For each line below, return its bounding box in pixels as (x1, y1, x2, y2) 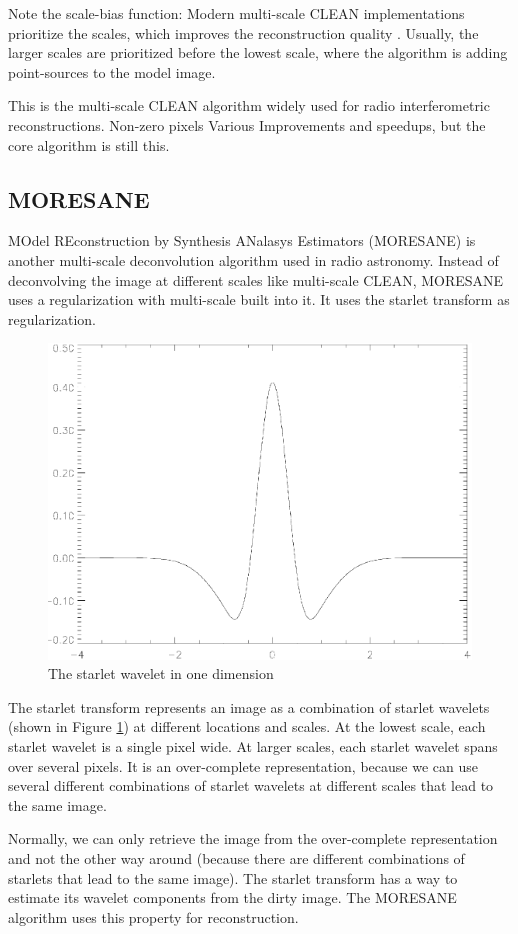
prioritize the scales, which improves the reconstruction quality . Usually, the (8, 22, 479, 43)
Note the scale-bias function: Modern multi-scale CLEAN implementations (8, 3, 465, 23)
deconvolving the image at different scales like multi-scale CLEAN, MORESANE (8, 269, 504, 290)
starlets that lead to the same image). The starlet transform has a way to (8, 867, 458, 888)
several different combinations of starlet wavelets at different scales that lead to (8, 775, 494, 796)
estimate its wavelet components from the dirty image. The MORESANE (8, 887, 457, 908)
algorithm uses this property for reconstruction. (8, 906, 299, 927)
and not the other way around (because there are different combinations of (8, 847, 465, 868)
